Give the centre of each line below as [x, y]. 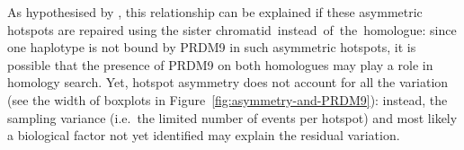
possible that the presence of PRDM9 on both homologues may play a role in [220, 64]
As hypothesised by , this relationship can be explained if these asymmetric [215, 12]
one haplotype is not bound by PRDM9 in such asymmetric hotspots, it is [212, 47]
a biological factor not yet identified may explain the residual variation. [204, 135]
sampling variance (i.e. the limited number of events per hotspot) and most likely [232, 117]
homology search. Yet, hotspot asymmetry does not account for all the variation [228, 82]
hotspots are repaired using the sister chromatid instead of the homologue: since [232, 29]
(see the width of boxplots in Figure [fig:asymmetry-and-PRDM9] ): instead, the [228, 99]
